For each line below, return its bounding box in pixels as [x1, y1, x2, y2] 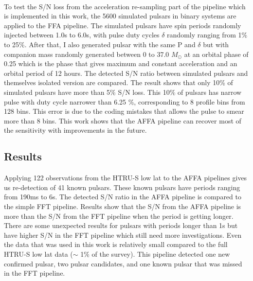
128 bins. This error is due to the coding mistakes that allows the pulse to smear [4, 106, 244, 116]
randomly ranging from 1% [167, 30, 248, 40]
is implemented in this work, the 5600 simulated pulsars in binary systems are [4, 11, 236, 21]
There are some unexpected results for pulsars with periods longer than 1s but [4, 220, 238, 230]
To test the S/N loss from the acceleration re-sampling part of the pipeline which [4, 1, 246, 11]
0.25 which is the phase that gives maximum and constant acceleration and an [4, 58, 237, 69]
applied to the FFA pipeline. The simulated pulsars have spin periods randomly [4, 20, 241, 30]
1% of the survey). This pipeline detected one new [80, 249, 230, 259]
